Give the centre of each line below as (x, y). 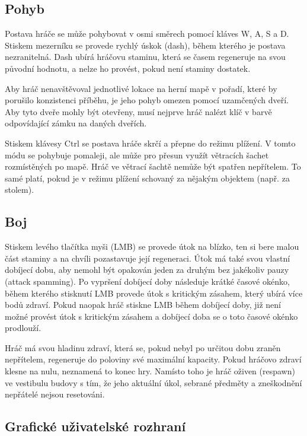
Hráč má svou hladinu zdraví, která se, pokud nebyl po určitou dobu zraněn (143, 347)
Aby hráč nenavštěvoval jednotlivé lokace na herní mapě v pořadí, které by (141, 88)
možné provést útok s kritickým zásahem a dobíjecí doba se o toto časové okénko (151, 316)
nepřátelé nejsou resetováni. (55, 394)
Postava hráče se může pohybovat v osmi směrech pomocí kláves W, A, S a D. (147, 34)
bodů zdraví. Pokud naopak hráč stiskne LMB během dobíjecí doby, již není (143, 305)
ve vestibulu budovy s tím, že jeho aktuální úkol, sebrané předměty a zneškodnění (153, 382)
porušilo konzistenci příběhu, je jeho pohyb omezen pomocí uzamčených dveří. (147, 100)
